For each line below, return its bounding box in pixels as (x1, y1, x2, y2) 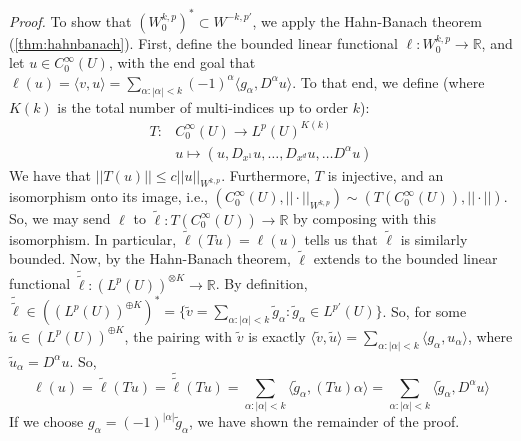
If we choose (9, 411, 84, 432)
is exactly (248, 325, 306, 346)
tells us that (304, 228, 378, 249)
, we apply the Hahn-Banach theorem (252, 10, 482, 31)
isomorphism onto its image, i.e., (9, 186, 208, 207)
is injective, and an (327, 164, 444, 185)
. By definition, (215, 273, 308, 294)
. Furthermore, (221, 164, 311, 185)
